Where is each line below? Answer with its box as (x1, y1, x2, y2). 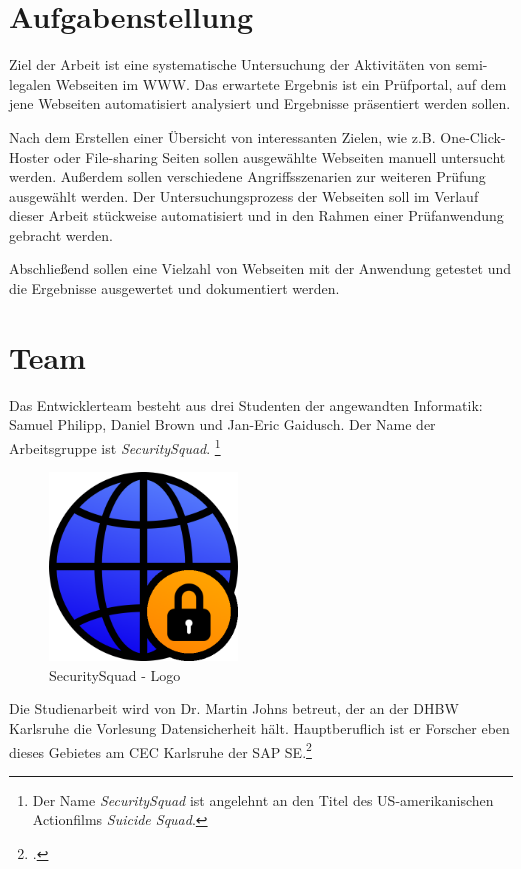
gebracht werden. (9, 224, 113, 245)
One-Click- (440, 126, 506, 147)
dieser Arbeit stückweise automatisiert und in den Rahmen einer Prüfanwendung (9, 205, 504, 226)
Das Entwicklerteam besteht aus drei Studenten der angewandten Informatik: (9, 394, 483, 415)
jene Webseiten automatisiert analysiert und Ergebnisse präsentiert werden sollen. (9, 93, 511, 114)
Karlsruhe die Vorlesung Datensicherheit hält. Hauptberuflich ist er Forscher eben (9, 717, 510, 738)
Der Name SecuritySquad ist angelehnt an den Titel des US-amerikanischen (32, 789, 494, 810)
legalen (9, 73, 51, 94)
